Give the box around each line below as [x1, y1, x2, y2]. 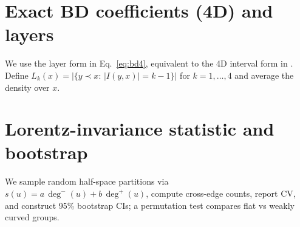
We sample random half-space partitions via [5, 175, 169, 188]
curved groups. [5, 211, 60, 223]
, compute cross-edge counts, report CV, [146, 187, 296, 199]
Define [5, 68, 29, 81]
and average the [234, 68, 294, 81]
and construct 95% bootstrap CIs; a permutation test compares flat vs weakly [5, 199, 295, 211]
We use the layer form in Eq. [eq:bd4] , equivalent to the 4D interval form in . [5, 57, 293, 70]
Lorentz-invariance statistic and [5, 116, 274, 141]
